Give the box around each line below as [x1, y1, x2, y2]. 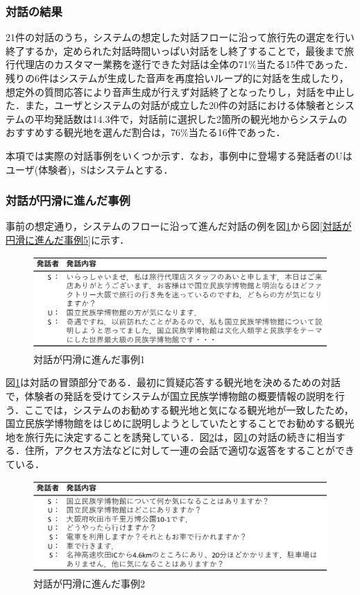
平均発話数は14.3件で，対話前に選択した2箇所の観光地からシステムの [34, 111, 348, 126]
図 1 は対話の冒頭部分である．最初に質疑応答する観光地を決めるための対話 [6, 375, 341, 389]
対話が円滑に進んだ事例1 [33, 351, 145, 366]
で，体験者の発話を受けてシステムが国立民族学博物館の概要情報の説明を [6, 389, 336, 403]
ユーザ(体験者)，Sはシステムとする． [6, 162, 173, 176]
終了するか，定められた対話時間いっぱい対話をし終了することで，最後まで [6, 43, 345, 58]
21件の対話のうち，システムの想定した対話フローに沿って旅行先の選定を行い [6, 30, 354, 44]
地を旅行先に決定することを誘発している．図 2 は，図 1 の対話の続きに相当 [6, 429, 336, 444]
